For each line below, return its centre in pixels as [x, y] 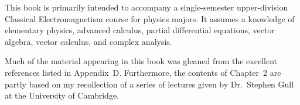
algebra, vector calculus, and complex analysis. [88, 41]
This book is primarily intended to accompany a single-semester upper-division [146, 7]
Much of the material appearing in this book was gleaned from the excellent [141, 61]
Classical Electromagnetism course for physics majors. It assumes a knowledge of [150, 18]
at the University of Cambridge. [62, 95]
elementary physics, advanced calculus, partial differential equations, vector [140, 30]
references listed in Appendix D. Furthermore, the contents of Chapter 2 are [143, 72]
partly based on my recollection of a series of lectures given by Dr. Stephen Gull [149, 84]
